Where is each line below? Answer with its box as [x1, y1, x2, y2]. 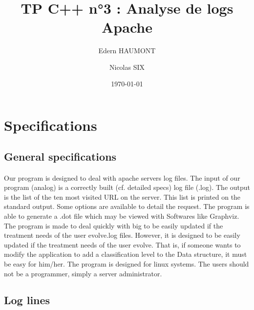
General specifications [4, 148, 117, 164]
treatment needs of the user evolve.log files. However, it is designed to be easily [4, 230, 240, 240]
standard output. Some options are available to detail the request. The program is [4, 201, 250, 211]
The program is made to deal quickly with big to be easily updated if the [4, 220, 223, 230]
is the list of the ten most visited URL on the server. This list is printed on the [4, 191, 241, 202]
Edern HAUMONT [98, 45, 156, 56]
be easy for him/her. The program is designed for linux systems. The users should [4, 259, 249, 269]
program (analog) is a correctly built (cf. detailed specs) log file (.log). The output [4, 182, 251, 192]
